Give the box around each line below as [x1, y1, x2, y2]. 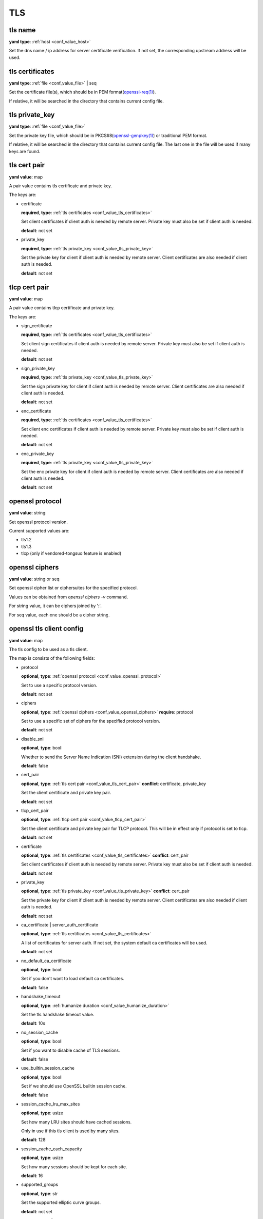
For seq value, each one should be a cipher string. [9, 612, 110, 618]
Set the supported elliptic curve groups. [21, 1199, 101, 1205]
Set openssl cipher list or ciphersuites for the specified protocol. [9, 585, 138, 591]
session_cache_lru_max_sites [21, 1101, 80, 1107]
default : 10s [21, 1021, 46, 1026]
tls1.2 [21, 537, 32, 543]
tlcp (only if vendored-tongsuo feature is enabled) [21, 551, 122, 556]
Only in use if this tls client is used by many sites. [21, 1128, 120, 1134]
